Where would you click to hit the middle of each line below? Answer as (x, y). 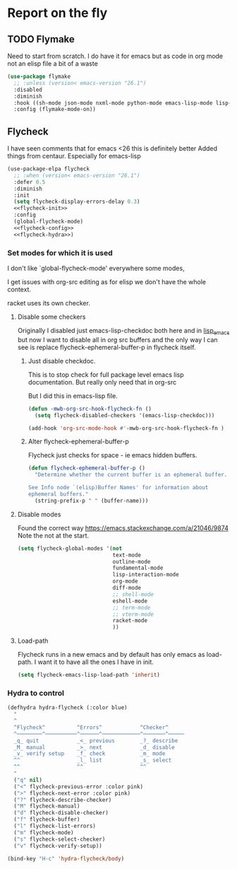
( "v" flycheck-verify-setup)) (58, 846)
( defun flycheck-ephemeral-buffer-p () (87, 468)
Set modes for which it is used (60, 252)
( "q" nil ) (28, 780)
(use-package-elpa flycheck (49, 169)
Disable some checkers (51, 317)
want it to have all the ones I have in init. (96, 662)
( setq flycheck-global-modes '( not (70, 548)
